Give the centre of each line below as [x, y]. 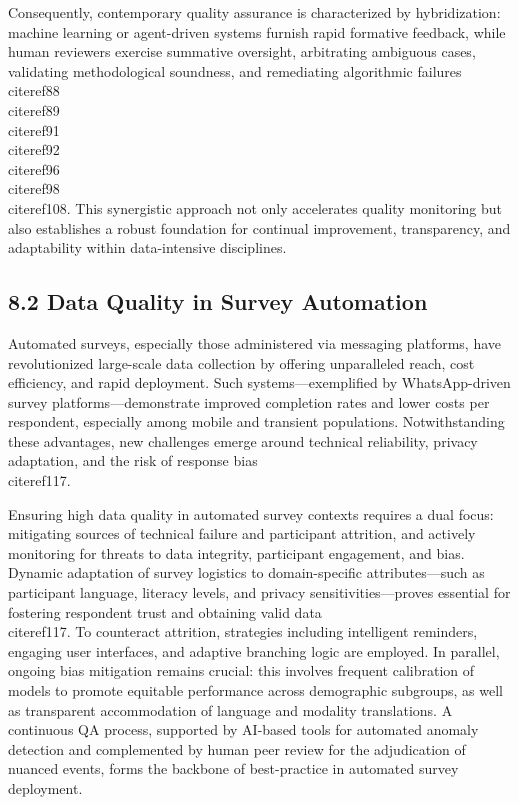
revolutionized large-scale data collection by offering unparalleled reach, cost [241, 362]
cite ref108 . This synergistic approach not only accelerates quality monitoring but [255, 207]
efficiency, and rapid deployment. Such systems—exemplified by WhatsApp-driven [259, 382]
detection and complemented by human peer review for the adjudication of [237, 748]
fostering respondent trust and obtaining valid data [165, 611]
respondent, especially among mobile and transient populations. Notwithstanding [256, 421]
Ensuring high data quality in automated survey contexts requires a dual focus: [251, 513]
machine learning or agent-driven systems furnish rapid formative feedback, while [257, 31]
